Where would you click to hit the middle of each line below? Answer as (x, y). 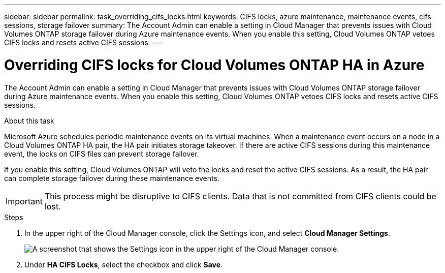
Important (24, 201)
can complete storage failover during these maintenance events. (112, 178)
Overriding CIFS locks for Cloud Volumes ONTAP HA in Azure (214, 65)
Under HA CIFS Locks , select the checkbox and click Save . (124, 264)
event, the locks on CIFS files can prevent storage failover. (102, 154)
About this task (29, 120)
